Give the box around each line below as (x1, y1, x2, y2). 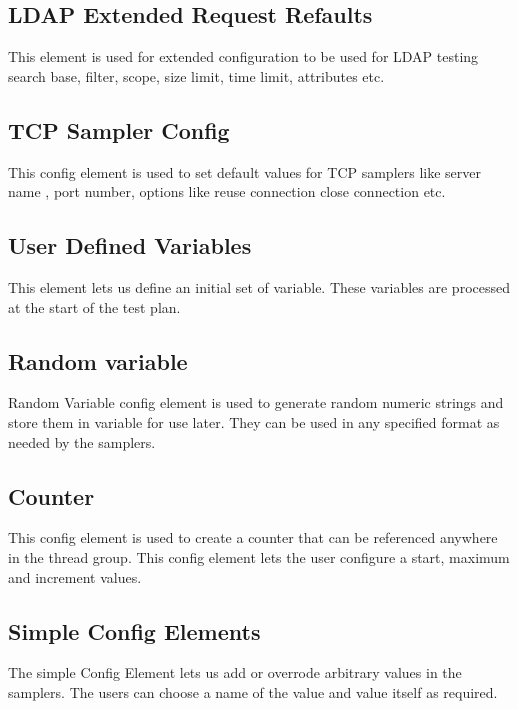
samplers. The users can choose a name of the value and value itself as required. (8, 681, 498, 702)
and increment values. (8, 566, 142, 587)
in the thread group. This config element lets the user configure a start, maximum (8, 546, 510, 567)
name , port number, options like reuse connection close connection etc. (8, 181, 446, 202)
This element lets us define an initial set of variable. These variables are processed (8, 276, 510, 297)
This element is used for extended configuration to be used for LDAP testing (8, 46, 479, 67)
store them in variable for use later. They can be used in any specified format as (8, 411, 500, 432)
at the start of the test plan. (8, 296, 181, 317)
